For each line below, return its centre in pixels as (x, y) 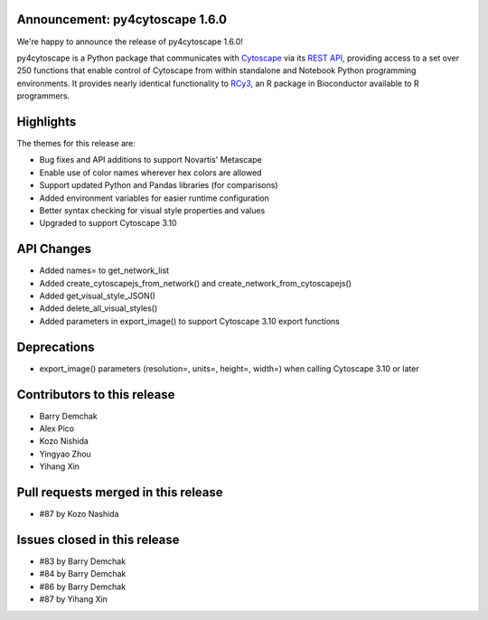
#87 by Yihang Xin (74, 599)
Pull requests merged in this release (120, 492)
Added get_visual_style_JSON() (98, 296)
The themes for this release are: (76, 143)
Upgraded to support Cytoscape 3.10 (108, 223)
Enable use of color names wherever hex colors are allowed (150, 173)
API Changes (54, 249)
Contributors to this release (96, 395)
